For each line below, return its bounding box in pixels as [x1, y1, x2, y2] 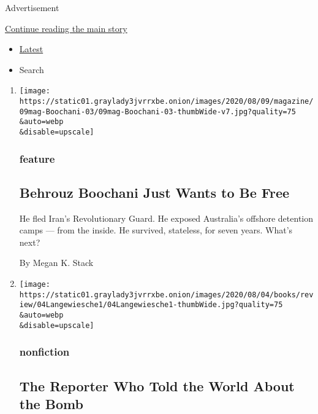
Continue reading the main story [5, 21, 127, 34]
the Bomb [19, 394, 83, 413]
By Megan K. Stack [19, 256, 94, 269]
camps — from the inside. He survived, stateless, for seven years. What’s [19, 224, 293, 236]
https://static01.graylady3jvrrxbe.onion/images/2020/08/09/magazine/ [19, 97, 314, 106]
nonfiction [19, 344, 70, 359]
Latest [19, 42, 44, 55]
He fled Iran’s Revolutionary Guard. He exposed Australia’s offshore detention [19, 211, 314, 224]
